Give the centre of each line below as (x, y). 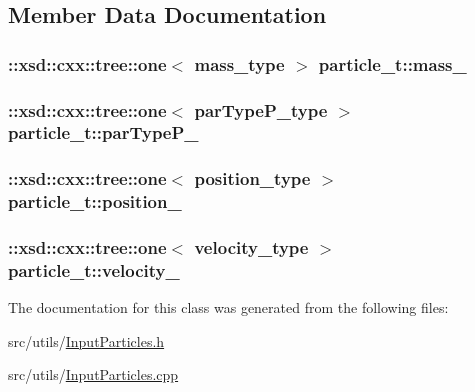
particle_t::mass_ (392, 63)
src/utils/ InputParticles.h (86, 340)
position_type (252, 178)
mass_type (239, 63)
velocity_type (251, 247)
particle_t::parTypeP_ (103, 132)
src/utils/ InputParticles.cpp (93, 374)
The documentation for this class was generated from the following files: (228, 307)
